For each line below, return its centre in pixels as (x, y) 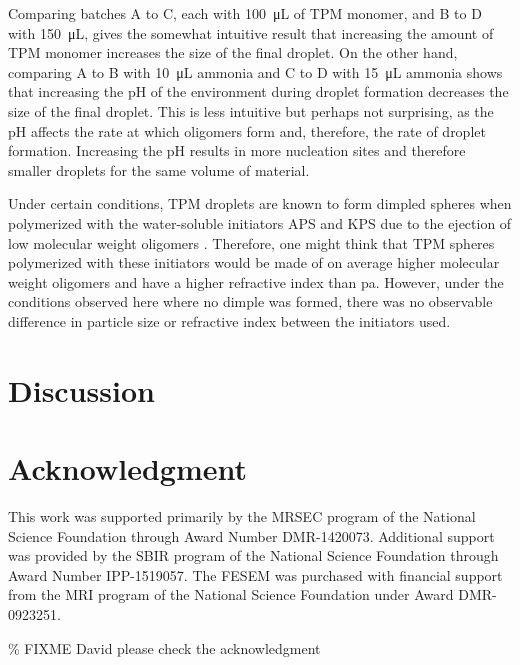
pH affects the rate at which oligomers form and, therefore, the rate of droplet (247, 130)
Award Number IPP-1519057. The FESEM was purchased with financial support (255, 574)
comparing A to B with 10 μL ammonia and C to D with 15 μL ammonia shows (255, 71)
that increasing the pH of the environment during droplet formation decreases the (258, 91)
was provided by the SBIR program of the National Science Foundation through (253, 555)
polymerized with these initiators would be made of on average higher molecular (254, 262)
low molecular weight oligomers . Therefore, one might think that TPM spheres (251, 242)
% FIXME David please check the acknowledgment (164, 647)
